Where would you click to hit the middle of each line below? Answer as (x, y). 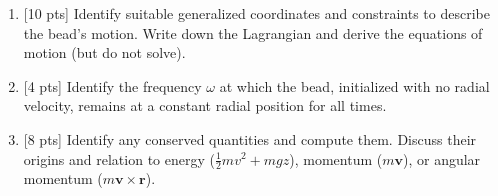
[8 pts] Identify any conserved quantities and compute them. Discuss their (250, 138)
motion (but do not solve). (104, 52)
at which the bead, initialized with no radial (354, 85)
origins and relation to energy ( (119, 158)
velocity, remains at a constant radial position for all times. (205, 105)
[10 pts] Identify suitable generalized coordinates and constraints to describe (256, 13)
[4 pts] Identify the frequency (112, 85)
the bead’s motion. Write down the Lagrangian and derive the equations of (253, 32)
